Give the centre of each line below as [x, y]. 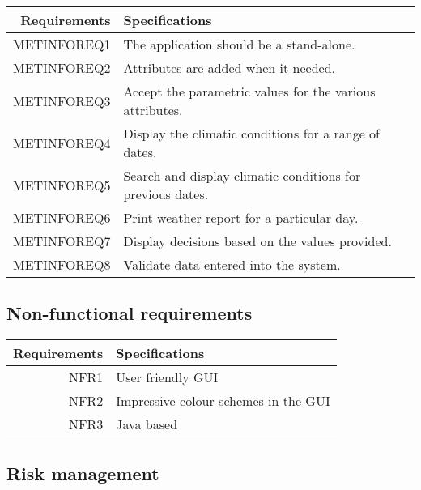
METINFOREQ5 [62, 185]
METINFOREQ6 [62, 217]
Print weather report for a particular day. [241, 217]
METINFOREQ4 [62, 143]
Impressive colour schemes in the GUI [223, 401]
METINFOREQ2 [62, 68]
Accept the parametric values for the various [249, 91]
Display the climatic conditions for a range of [251, 133]
